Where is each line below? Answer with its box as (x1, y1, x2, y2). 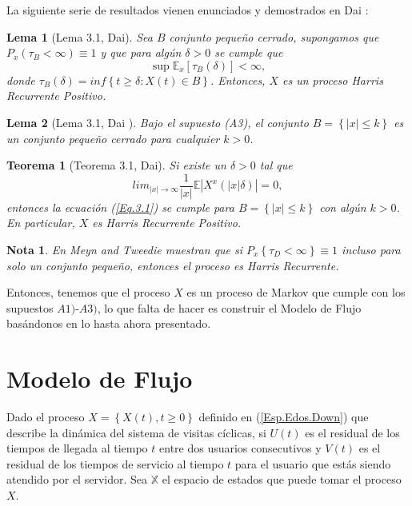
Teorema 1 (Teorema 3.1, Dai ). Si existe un (6, 157, 226, 173)
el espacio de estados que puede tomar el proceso (162, 471, 402, 488)
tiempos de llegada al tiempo (6, 440, 148, 456)
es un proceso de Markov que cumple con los (186, 284, 406, 301)
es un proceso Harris (282, 71, 383, 88)
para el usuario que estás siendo (234, 455, 391, 472)
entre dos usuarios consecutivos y (159, 440, 322, 456)
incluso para (342, 241, 401, 257)
